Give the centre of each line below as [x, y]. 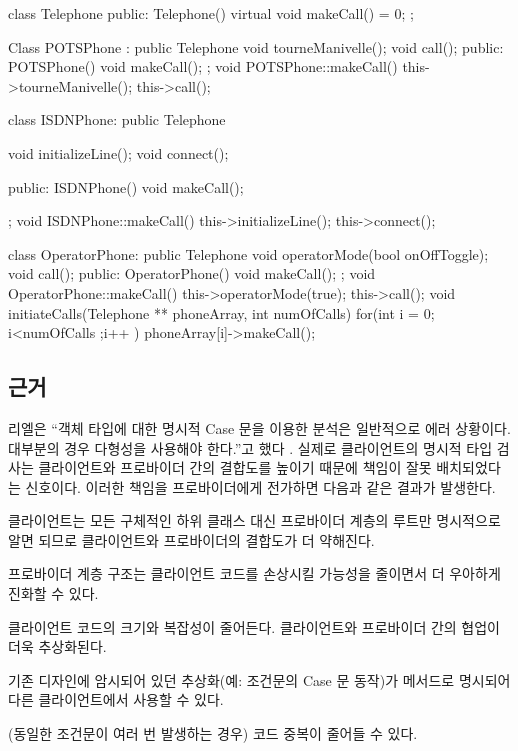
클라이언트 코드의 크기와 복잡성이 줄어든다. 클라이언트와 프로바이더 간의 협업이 [254, 626]
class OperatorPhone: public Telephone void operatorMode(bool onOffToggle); [248, 253]
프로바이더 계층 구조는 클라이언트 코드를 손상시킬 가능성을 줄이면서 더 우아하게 [254, 573]
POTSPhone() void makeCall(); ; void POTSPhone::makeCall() [203, 66]
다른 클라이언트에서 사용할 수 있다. [116, 699]
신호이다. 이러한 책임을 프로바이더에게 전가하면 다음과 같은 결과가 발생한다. [260, 486]
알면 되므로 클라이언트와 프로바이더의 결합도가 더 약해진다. [191, 539]
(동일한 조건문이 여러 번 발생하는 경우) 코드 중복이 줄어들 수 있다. [213, 733]
